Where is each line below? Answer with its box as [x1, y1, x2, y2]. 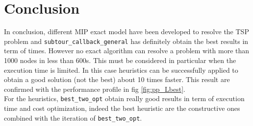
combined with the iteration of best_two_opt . [4, 112, 142, 123]
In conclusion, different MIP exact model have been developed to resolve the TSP [4, 26, 249, 37]
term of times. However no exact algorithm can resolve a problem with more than [4, 45, 250, 56]
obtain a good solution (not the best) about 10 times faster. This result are [4, 74, 230, 84]
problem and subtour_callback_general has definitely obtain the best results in [4, 36, 249, 46]
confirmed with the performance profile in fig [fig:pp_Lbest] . [4, 84, 185, 94]
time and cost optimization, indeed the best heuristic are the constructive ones [4, 103, 240, 113]
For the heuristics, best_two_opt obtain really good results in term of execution [4, 93, 245, 104]
